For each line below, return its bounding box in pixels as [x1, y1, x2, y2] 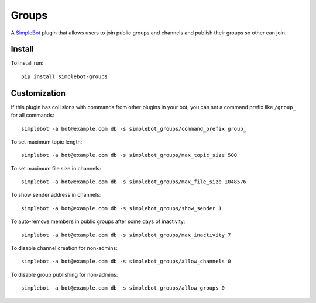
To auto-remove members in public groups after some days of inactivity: [11, 218, 186, 225]
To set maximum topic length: [11, 138, 83, 145]
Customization [11, 88, 66, 98]
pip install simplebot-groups [21, 73, 108, 80]
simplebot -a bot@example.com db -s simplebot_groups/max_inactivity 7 [21, 231, 231, 238]
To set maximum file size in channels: [11, 165, 101, 172]
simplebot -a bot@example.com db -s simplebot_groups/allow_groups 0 [21, 285, 225, 291]
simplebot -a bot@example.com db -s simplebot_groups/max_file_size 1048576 [21, 179, 247, 185]
